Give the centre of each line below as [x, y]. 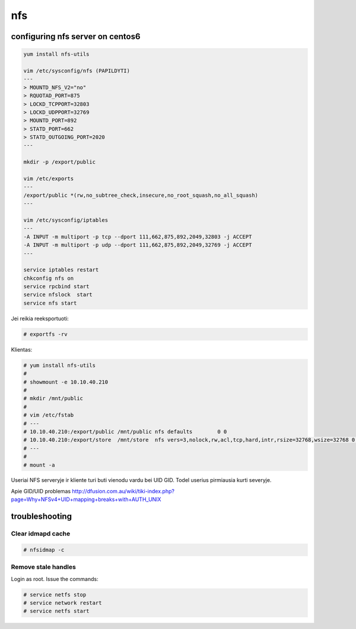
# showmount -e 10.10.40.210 [66, 382]
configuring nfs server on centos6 [76, 36]
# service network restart [63, 603]
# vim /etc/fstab [49, 415]
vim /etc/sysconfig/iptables [66, 220]
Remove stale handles [44, 567]
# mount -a [39, 465]
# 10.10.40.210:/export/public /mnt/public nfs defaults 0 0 [125, 432]
